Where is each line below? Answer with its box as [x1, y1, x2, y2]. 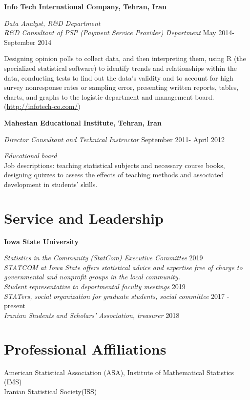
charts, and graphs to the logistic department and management [4, 91, 193, 102]
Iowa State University [4, 236, 79, 246]
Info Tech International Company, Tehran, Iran [4, 1, 167, 11]
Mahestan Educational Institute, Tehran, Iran [4, 117, 162, 127]
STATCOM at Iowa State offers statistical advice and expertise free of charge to [4, 262, 243, 272]
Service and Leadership [4, 208, 164, 228]
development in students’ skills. [4, 179, 98, 189]
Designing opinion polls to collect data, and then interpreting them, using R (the [4, 53, 246, 63]
